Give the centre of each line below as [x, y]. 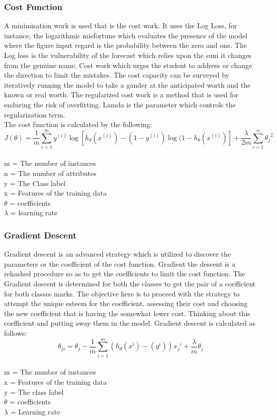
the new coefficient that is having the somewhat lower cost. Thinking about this [127, 313]
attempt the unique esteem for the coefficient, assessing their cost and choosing [126, 303]
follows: [16, 333]
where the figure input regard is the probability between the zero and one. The [125, 45]
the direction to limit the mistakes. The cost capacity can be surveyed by [117, 75]
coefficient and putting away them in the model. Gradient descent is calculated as [130, 323]
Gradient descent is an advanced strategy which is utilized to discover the [117, 254]
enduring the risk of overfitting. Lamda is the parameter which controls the [120, 104]
